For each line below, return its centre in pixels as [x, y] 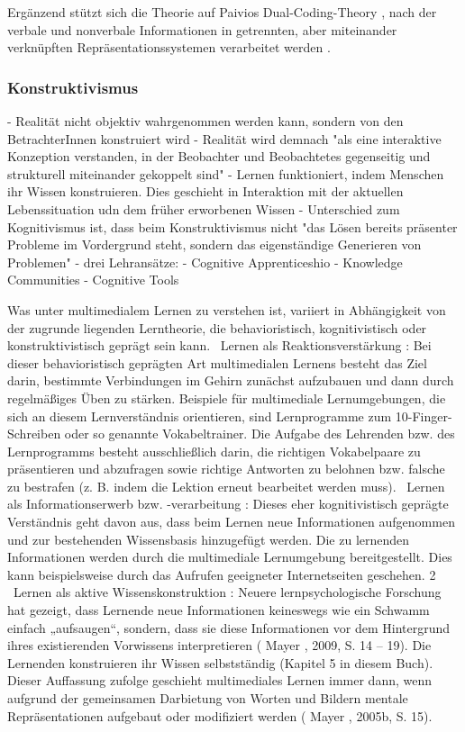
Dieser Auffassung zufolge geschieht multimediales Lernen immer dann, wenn [220, 680]
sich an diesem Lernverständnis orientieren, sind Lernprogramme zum [200, 416]
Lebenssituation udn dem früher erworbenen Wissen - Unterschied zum [204, 208]
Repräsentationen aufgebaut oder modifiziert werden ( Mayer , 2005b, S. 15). [220, 715]
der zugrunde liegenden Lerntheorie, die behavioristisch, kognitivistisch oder [217, 327]
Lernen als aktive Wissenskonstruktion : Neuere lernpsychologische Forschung [227, 592]
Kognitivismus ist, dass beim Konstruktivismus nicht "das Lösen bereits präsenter [232, 226]
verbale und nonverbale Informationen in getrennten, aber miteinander [202, 29]
